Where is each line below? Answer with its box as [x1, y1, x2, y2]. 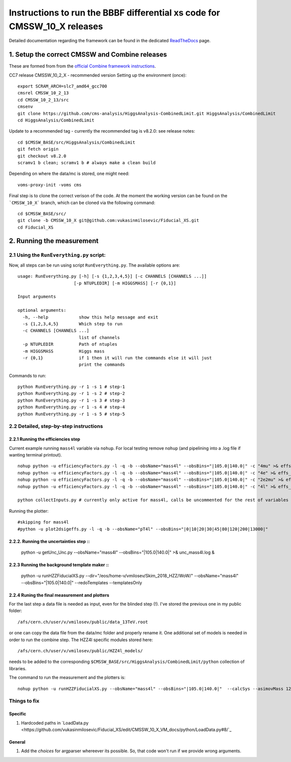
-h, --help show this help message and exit [22, 314, 159, 320]
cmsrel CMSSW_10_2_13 [17, 90, 69, 96]
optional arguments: [17, 307, 66, 313]
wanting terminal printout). [9, 452, 63, 457]
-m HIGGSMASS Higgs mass [22, 348, 105, 354]
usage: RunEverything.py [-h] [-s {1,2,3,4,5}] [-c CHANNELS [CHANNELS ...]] [17, 273, 207, 279]
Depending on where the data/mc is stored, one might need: [9, 170, 129, 177]
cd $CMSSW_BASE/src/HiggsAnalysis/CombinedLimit [17, 139, 135, 145]
